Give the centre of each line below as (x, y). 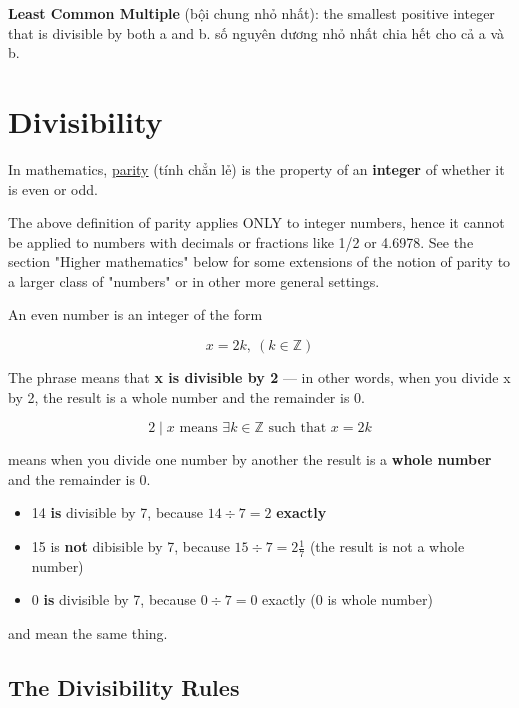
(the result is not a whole (387, 546)
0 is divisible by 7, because (114, 599)
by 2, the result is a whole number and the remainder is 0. (186, 396)
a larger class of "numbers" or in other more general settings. (194, 280)
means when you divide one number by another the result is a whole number (250, 459)
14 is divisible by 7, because (117, 512)
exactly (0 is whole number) (347, 599)
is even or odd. (53, 188)
